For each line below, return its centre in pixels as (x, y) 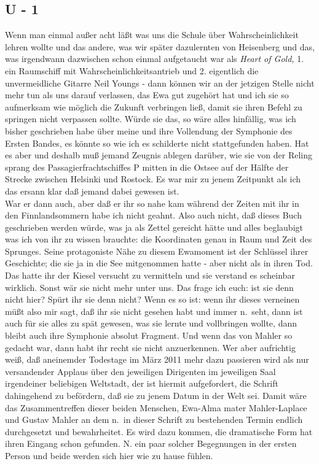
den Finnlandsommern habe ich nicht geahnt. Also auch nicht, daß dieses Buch (153, 215)
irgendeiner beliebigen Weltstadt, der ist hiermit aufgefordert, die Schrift (142, 383)
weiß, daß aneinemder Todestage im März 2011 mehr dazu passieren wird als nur (157, 359)
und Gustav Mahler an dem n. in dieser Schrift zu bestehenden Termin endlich (154, 420)
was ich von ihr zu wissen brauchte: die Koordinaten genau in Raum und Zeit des (159, 239)
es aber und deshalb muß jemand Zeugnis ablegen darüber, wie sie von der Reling (159, 155)
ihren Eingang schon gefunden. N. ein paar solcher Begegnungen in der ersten (151, 443)
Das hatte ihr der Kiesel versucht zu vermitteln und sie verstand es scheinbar (150, 275)
